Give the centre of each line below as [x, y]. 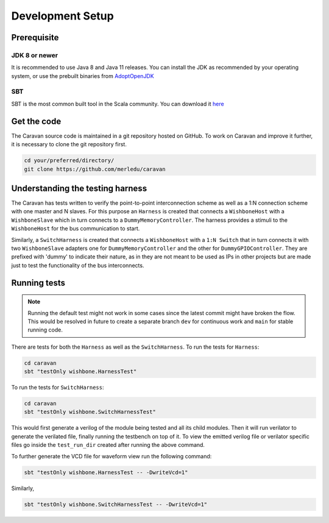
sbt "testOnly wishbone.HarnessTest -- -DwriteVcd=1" [106, 472]
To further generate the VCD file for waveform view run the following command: [111, 456]
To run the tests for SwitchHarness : [58, 388]
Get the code [36, 121]
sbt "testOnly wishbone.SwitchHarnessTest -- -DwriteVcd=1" [116, 504]
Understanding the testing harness [79, 188]
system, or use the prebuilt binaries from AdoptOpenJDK [83, 76]
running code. [45, 330]
